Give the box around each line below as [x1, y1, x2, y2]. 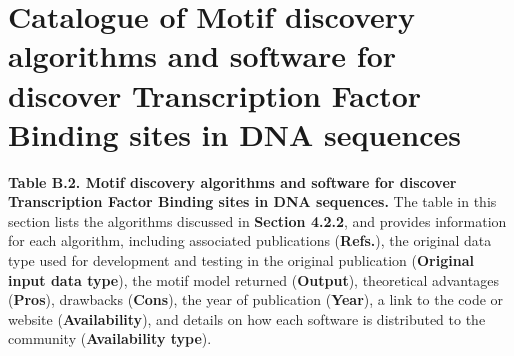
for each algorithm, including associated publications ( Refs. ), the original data [8, 230, 492, 251]
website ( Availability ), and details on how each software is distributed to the [8, 308, 486, 329]
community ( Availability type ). [8, 328, 212, 349]
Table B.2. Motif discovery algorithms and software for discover [8, 171, 457, 192]
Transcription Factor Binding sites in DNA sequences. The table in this [8, 191, 497, 212]
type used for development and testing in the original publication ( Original [8, 250, 474, 271]
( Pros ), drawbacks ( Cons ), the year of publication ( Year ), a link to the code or [8, 289, 504, 310]
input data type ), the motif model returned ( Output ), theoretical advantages [8, 269, 499, 290]
